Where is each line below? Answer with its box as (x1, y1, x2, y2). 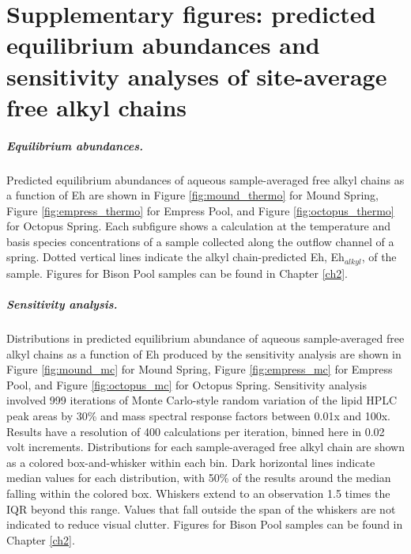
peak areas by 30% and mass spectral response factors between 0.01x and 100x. (6, 408, 390, 424)
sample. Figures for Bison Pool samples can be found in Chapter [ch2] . (6, 264, 349, 281)
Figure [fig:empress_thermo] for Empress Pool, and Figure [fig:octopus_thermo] (6, 202, 394, 218)
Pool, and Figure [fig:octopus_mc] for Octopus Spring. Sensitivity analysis (6, 376, 367, 393)
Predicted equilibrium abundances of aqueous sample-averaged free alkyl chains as (6, 171, 405, 188)
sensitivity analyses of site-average (6, 59, 387, 92)
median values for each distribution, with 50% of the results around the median (6, 469, 391, 486)
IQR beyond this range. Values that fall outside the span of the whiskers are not (6, 500, 396, 517)
